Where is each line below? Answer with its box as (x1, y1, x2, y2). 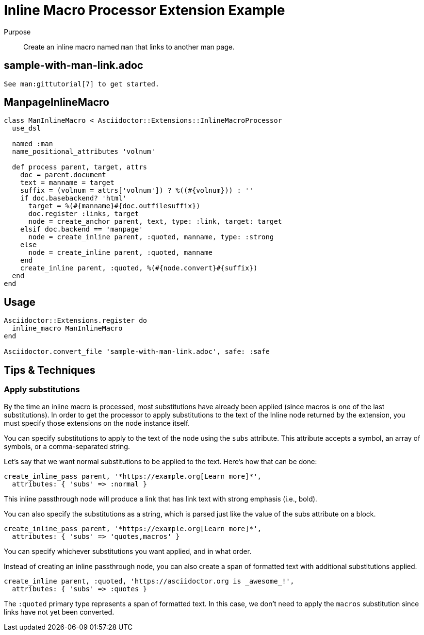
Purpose (4, 27, 31, 36)
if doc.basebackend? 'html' (20, 194, 127, 202)
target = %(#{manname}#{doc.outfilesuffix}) (28, 202, 200, 210)
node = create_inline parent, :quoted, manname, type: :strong (28, 233, 274, 241)
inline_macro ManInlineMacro (12, 324, 123, 333)
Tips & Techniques (4, 364, 96, 376)
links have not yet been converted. (4, 607, 114, 616)
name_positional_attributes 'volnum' (12, 148, 155, 156)
